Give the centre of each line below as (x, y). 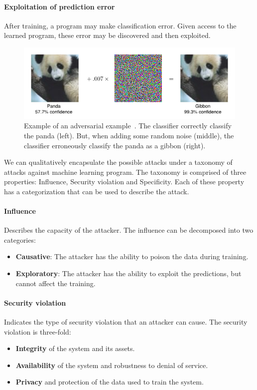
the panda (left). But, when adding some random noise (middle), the (129, 135)
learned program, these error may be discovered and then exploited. (107, 35)
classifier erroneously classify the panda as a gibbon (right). (115, 145)
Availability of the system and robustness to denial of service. (112, 365)
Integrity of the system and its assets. (75, 348)
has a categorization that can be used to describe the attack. (97, 191)
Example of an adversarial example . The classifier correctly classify (128, 126)
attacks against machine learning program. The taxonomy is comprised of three (125, 172)
